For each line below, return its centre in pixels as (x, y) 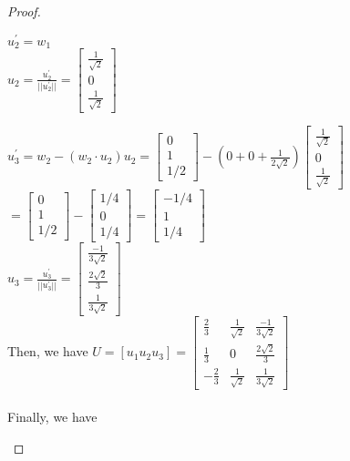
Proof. (24, 11)
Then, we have (48, 351)
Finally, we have (52, 416)
